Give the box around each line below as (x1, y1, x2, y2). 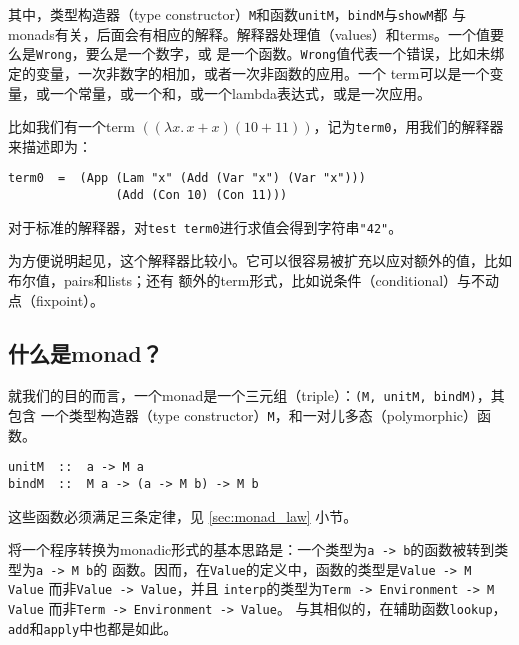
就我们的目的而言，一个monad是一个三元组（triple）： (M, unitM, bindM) (8, 385, 477, 406)
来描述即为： (8, 135, 92, 156)
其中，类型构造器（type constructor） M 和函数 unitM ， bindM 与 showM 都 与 (8, 4, 467, 24)
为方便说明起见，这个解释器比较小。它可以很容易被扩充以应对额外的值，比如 (8, 250, 512, 271)
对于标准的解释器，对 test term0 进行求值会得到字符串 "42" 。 (8, 216, 403, 237)
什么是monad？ (8, 338, 163, 369)
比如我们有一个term (8, 116, 135, 137)
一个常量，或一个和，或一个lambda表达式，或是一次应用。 (49, 82, 432, 103)
